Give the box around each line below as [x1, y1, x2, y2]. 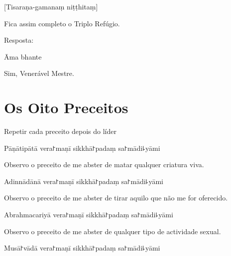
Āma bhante [4, 51, 42, 62]
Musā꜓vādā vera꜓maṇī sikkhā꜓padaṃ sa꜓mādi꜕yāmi [4, 243, 160, 253]
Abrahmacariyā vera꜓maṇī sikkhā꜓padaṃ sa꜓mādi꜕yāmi [4, 209, 173, 220]
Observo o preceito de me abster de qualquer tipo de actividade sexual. [4, 226, 221, 236]
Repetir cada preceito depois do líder [4, 126, 116, 136]
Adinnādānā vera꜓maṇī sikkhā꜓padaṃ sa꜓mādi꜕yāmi [4, 176, 163, 186]
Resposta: [4, 35, 34, 45]
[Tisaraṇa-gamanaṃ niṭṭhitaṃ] [4, 1, 98, 11]
